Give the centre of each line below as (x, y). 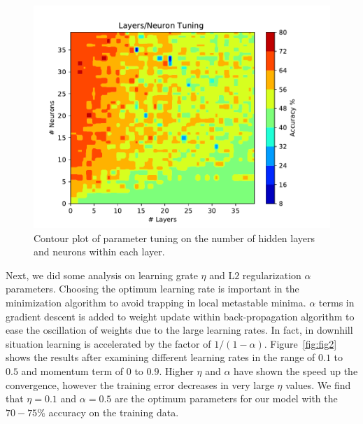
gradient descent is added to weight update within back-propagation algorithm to (180, 316)
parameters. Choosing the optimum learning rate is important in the (152, 289)
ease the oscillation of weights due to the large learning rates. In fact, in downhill (179, 330)
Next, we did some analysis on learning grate (102, 275)
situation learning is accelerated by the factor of (108, 343)
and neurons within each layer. (99, 252)
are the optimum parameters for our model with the (226, 398)
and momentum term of (72, 370)
